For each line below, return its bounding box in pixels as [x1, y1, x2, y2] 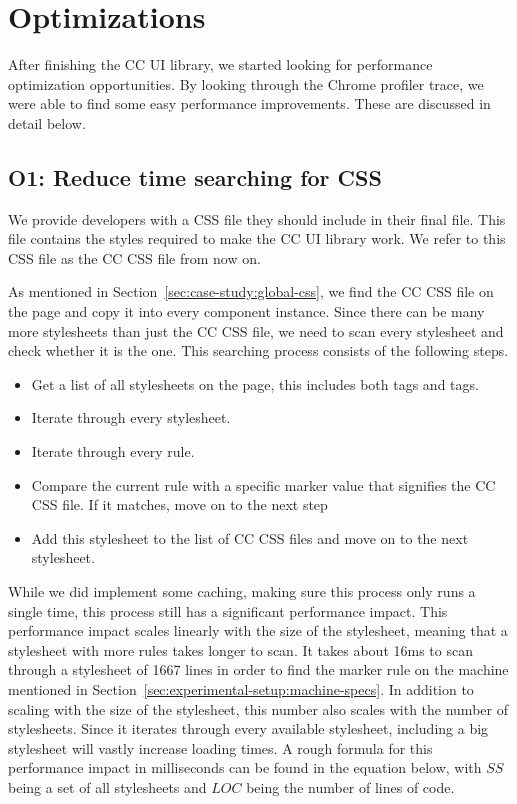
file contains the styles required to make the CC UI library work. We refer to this [8, 228, 506, 249]
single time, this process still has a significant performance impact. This [8, 600, 448, 621]
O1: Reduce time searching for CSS [8, 161, 382, 192]
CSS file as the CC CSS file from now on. [8, 247, 261, 268]
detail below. [8, 112, 86, 133]
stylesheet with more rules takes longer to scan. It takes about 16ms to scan [8, 639, 473, 660]
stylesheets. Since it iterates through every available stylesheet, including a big [8, 718, 489, 739]
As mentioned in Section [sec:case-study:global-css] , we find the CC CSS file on [8, 281, 494, 302]
